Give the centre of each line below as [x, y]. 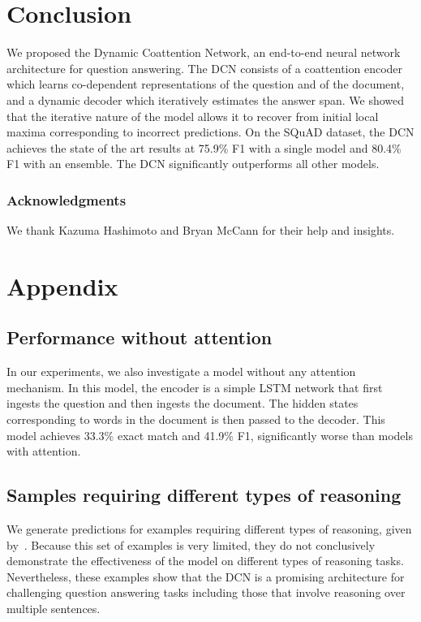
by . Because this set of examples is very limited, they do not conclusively [191, 544]
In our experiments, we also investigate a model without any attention [181, 371]
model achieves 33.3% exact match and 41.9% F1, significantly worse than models [210, 435]
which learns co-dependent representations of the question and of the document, [206, 84]
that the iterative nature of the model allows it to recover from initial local [193, 116]
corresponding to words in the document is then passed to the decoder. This [196, 419]
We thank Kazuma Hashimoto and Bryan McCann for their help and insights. [201, 230]
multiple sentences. [54, 608]
